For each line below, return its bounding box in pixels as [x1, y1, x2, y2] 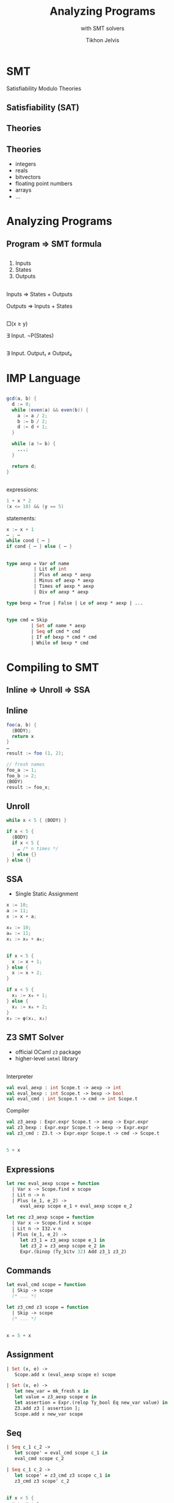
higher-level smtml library [15, 1055, 78, 1062]
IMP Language [6, 371, 81, 385]
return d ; [12, 463, 37, 470]
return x [12, 733, 34, 739]
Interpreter [6, 1073, 34, 1080]
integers [15, 161, 37, 168]
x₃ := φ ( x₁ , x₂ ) [6, 1015, 48, 1021]
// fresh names [6, 761, 45, 767]
